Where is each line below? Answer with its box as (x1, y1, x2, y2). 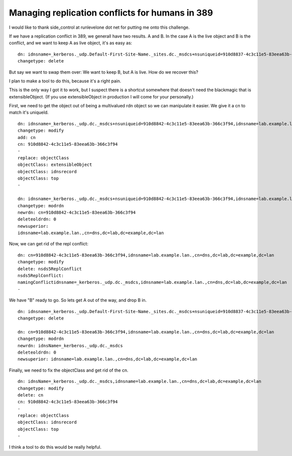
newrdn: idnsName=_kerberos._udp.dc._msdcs (18, 343, 123, 348)
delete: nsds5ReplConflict (18, 266, 82, 272)
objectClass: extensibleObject (18, 162, 92, 168)
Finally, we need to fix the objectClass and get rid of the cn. (9, 367, 128, 373)
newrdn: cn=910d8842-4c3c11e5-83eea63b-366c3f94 (18, 210, 136, 215)
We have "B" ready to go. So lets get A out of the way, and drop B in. (9, 297, 147, 303)
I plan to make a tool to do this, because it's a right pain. (9, 78, 121, 84)
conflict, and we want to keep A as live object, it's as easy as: (9, 40, 132, 46)
